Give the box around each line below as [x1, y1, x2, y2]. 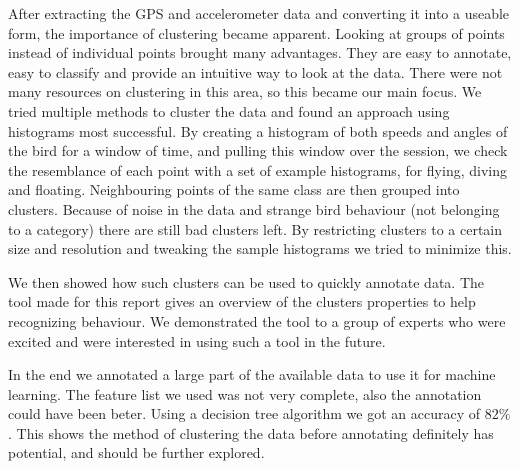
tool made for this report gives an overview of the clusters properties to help [8, 291, 476, 312]
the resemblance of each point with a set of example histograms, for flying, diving [8, 159, 507, 180]
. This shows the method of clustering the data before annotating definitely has [8, 422, 494, 443]
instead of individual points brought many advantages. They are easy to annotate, [8, 42, 512, 63]
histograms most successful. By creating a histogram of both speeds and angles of [8, 120, 508, 141]
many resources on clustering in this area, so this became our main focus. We [8, 81, 482, 102]
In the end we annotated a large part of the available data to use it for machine [8, 364, 496, 385]
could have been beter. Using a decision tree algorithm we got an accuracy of [8, 403, 480, 424]
